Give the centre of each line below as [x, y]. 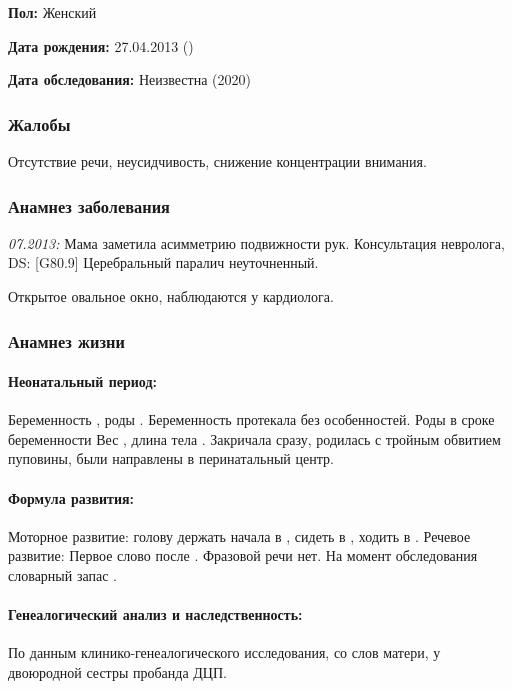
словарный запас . [62, 575]
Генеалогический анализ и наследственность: [155, 614]
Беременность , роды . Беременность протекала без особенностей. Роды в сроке [251, 419]
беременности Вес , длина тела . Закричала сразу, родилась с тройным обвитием [254, 438]
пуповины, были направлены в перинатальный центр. [171, 458]
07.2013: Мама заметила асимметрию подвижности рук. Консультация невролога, [256, 242]
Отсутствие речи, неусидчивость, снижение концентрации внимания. [217, 161]
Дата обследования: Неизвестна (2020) [129, 79]
